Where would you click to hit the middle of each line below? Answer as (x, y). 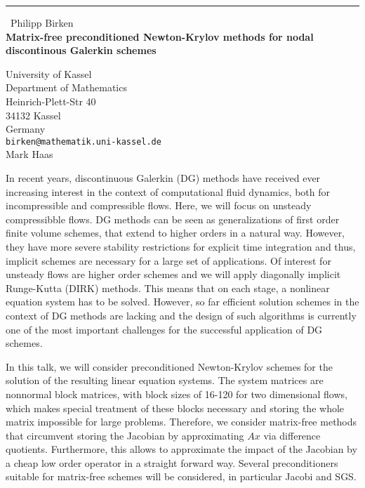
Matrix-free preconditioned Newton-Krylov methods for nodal (160, 36)
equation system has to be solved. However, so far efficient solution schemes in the (182, 302)
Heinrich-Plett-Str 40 (51, 101)
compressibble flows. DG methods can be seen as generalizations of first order (173, 219)
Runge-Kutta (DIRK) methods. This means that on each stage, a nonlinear (168, 288)
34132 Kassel (33, 115)
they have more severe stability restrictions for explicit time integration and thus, (181, 246)
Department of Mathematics (66, 87)
